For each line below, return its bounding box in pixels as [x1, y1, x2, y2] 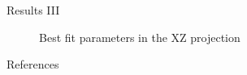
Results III [6, 2, 60, 18]
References [6, 56, 59, 73]
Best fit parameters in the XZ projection [39, 28, 240, 45]
